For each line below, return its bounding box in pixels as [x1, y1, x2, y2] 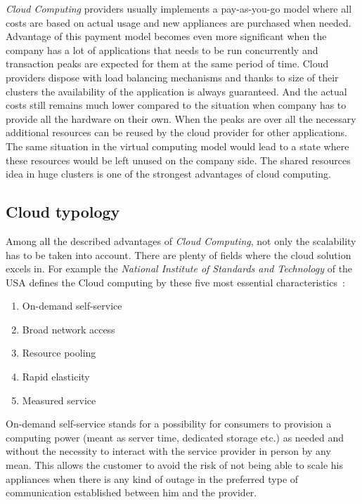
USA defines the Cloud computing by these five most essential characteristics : [6, 274, 345, 289]
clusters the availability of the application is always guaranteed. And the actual [6, 84, 347, 98]
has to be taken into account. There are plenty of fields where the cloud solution [6, 247, 351, 262]
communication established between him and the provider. [6, 485, 257, 500]
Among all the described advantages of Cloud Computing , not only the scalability [6, 233, 356, 248]
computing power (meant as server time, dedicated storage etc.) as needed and [6, 430, 344, 444]
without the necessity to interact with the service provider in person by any [6, 444, 331, 458]
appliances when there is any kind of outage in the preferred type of [6, 471, 299, 486]
